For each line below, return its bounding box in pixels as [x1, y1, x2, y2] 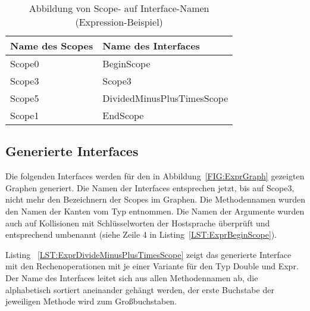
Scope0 [10, 57, 39, 70]
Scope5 [10, 91, 39, 105]
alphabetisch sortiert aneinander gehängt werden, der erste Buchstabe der [5, 283, 274, 296]
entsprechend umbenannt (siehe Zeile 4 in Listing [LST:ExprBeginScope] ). [5, 228, 277, 241]
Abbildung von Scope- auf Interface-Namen [29, 1, 209, 15]
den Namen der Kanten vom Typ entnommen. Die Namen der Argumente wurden [5, 204, 305, 217]
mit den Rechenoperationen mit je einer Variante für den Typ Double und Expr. [5, 260, 299, 272]
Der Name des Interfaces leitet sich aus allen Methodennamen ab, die [5, 271, 258, 284]
